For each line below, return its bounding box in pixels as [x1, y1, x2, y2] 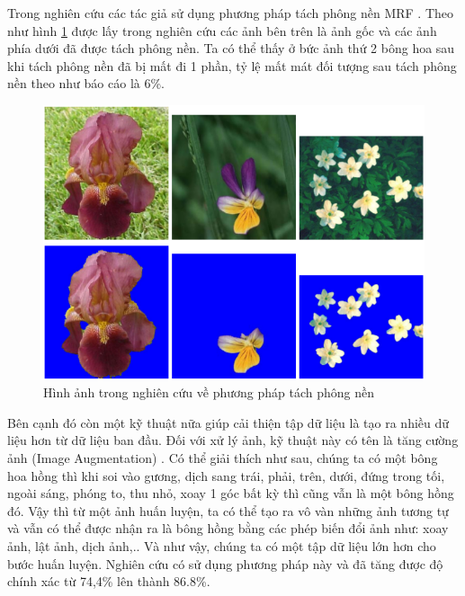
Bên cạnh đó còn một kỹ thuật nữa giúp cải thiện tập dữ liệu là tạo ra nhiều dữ [7, 413, 450, 431]
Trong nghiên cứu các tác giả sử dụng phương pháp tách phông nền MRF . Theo [7, 4, 454, 22]
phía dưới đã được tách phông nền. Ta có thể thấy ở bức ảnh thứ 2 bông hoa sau [7, 39, 455, 58]
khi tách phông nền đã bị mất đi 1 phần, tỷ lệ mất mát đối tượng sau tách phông [7, 56, 457, 75]
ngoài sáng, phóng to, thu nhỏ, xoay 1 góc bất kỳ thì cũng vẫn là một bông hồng [7, 484, 454, 503]
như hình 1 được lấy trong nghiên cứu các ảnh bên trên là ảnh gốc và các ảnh [7, 21, 437, 40]
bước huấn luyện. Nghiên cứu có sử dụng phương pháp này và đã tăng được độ [7, 554, 443, 573]
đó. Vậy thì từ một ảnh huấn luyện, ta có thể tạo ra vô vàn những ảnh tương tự [7, 501, 449, 520]
